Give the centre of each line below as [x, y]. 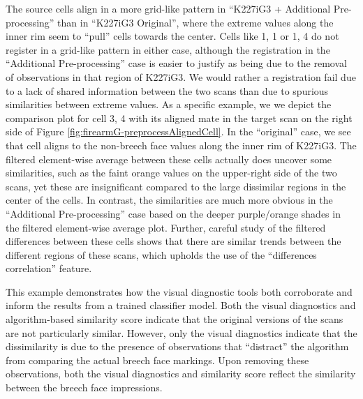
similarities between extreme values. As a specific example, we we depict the [169, 104]
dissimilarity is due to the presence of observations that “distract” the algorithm [177, 346]
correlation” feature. [49, 268]
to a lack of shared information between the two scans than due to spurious [167, 90]
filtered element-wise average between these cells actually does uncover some [169, 159]
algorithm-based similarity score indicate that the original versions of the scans [175, 319]
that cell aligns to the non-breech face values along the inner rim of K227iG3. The [181, 145]
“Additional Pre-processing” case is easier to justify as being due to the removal [176, 63]
